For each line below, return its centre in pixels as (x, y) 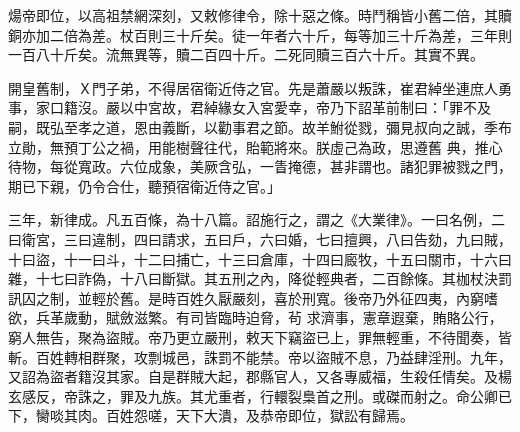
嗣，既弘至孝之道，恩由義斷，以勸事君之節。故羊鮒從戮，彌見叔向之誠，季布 (260, 126)
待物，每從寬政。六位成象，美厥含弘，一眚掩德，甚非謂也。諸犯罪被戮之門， (260, 166)
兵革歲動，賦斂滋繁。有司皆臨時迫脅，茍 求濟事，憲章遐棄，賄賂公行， (269, 317)
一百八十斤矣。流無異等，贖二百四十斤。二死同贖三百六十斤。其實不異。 (246, 54)
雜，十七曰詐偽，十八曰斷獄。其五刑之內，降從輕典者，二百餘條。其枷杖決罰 (260, 278)
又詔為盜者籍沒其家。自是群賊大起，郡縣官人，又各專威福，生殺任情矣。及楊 (260, 376)
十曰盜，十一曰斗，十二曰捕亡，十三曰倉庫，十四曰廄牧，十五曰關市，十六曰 (260, 258)
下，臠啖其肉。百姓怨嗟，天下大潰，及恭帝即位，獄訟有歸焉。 (211, 415)
